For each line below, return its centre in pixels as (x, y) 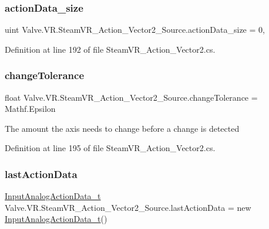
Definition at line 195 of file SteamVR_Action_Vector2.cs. (110, 148)
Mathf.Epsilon (30, 109)
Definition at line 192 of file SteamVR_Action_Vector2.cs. (110, 49)
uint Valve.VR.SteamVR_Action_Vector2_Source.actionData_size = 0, (135, 30)
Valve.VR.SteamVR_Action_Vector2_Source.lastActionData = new (128, 207)
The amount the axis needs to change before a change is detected (122, 128)
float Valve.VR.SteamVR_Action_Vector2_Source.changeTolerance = (131, 97)
